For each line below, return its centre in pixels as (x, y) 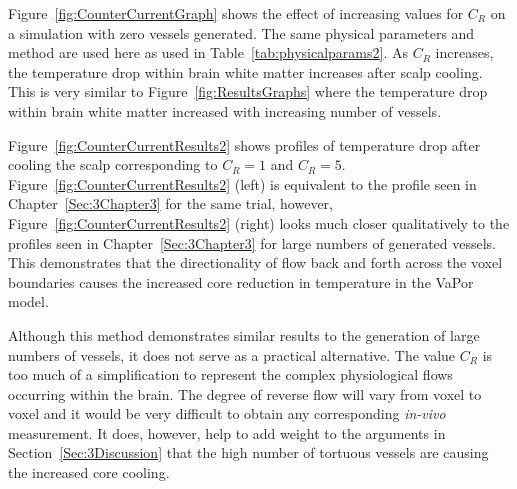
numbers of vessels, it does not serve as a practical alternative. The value (232, 354)
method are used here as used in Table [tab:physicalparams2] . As (208, 52)
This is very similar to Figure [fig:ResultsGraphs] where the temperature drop (248, 91)
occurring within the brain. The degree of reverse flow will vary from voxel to (245, 393)
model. (28, 301)
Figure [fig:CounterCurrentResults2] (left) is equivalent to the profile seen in (242, 183)
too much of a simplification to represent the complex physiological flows (230, 374)
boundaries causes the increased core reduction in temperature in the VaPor (241, 281)
